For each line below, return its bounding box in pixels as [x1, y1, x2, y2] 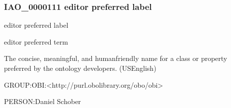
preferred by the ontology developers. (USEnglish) [4, 63, 156, 73]
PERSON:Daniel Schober [4, 96, 81, 107]
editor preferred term [4, 36, 68, 47]
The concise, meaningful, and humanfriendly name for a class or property [4, 53, 228, 63]
